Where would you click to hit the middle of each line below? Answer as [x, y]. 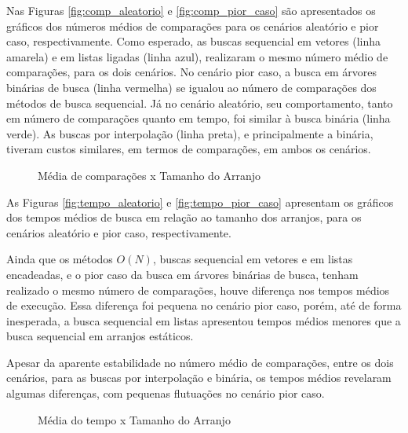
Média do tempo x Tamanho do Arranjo [134, 419]
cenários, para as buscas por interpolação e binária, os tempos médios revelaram [199, 378]
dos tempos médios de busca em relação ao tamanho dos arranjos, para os [184, 217]
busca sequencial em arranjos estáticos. [100, 336]
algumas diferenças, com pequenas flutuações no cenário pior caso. [166, 393]
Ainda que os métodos [60, 259]
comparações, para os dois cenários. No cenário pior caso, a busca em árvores [192, 72]
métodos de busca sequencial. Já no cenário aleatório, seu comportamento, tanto [200, 103]
